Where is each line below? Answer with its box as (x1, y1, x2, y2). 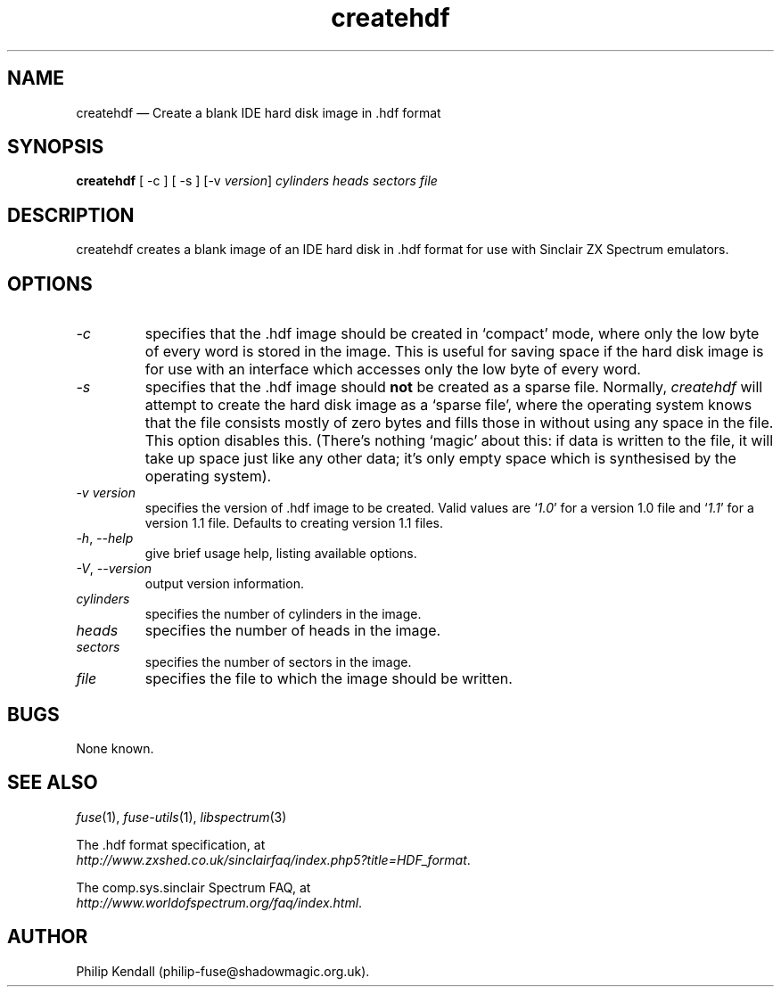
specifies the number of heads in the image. (144, 621, 441, 640)
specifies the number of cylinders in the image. (144, 606, 422, 622)
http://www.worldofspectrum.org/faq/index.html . (76, 894, 363, 910)
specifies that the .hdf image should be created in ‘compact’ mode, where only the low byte (144, 324, 760, 343)
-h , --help (76, 530, 134, 546)
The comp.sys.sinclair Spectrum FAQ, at (76, 879, 311, 895)
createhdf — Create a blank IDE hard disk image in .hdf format (76, 104, 441, 120)
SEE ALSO (7, 771, 98, 794)
